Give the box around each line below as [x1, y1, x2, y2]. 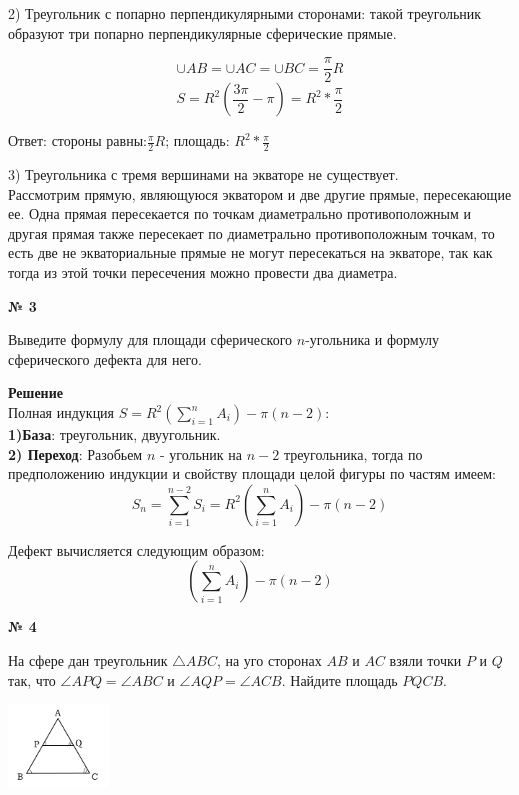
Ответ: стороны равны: [8, 130, 147, 151]
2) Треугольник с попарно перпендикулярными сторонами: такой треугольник [8, 3, 482, 23]
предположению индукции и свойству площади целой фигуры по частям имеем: [8, 463, 496, 484]
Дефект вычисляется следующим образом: [8, 539, 265, 560]
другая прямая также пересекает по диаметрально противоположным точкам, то [8, 222, 495, 243]
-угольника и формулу [305, 329, 440, 350]
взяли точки [389, 649, 462, 670]
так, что [8, 669, 56, 690]
